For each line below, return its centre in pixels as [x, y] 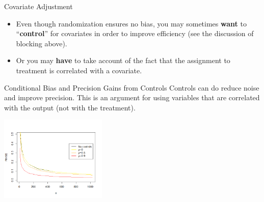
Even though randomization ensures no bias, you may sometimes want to [131, 23]
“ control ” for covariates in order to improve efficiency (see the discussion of [135, 33]
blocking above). [42, 43]
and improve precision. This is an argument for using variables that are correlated [132, 97]
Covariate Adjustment [38, 6]
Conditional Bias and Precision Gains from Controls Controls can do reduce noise [132, 87]
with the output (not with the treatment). [70, 107]
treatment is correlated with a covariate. [79, 70]
